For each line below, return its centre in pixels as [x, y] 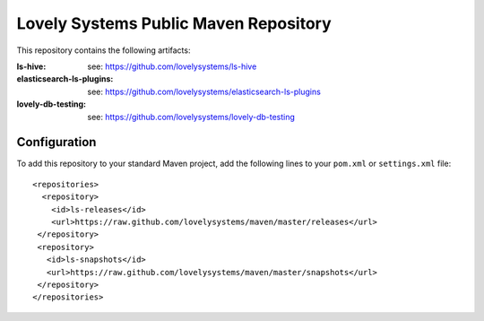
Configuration [56, 142]
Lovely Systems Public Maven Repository [174, 23]
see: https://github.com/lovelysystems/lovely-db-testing [191, 117]
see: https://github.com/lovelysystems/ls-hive [172, 66]
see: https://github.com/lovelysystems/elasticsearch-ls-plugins [204, 91]
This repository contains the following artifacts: [104, 50]
